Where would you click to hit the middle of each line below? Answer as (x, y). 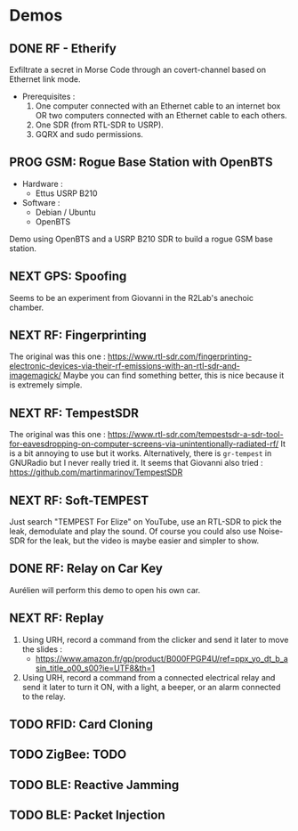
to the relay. (44, 697)
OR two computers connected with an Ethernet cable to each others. (161, 115)
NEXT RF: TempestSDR (74, 413)
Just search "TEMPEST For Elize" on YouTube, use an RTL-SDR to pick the (145, 522)
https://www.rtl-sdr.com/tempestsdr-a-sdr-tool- (196, 435)
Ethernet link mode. (45, 79)
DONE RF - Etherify (63, 49)
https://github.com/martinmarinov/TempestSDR (96, 472)
